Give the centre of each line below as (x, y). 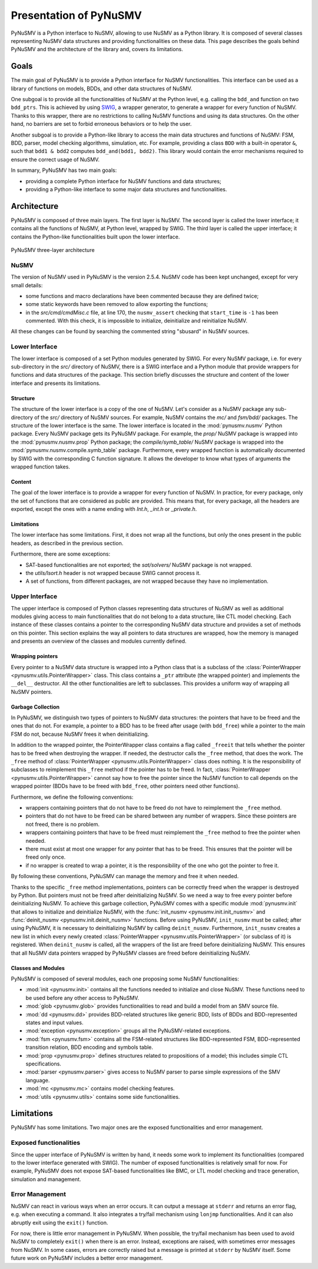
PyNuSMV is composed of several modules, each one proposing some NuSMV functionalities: (125, 979)
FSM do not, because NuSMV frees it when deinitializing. (80, 734)
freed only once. (46, 857)
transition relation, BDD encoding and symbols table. (89, 1047)
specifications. (44, 1064)
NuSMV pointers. (32, 692)
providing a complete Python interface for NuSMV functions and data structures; (123, 181)
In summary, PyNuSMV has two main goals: (64, 170)
